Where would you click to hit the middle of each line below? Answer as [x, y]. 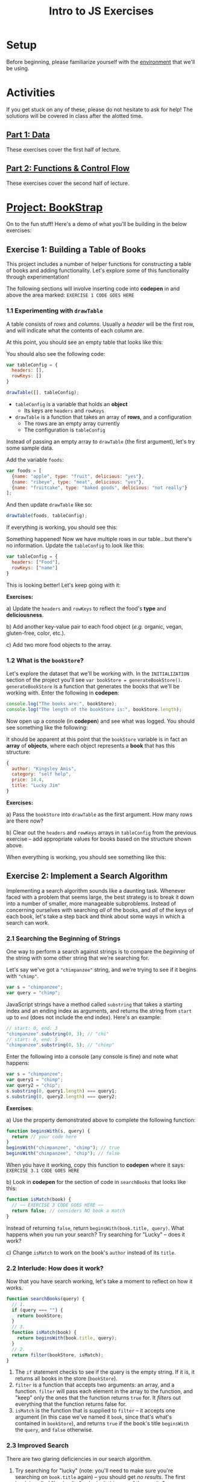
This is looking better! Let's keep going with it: [64, 585]
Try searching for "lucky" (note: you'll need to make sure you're [94, 1471]
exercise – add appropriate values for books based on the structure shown [99, 839]
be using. [18, 68]
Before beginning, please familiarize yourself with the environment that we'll [101, 62]
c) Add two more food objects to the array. [59, 644]
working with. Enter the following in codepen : [63, 693]
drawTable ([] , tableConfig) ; [43, 393]
